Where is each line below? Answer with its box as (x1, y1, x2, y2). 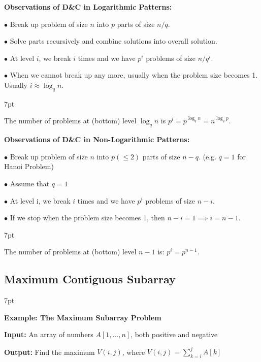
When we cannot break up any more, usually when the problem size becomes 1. (10, 70, 258, 80)
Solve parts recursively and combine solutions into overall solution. (10, 36, 217, 46)
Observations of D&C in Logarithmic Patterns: (4, 2, 172, 12)
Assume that (10, 178, 50, 188)
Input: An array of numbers (4, 329, 93, 340)
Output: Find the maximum (4, 346, 95, 357)
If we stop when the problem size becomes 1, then (10, 212, 165, 223)
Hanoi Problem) (4, 161, 54, 172)
